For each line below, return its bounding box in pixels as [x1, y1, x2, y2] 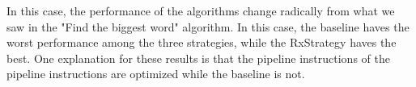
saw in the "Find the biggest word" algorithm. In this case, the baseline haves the [6, 18, 410, 35]
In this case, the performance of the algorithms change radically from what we [6, 2, 395, 19]
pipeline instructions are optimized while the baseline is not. [6, 65, 305, 82]
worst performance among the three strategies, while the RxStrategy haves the [6, 34, 397, 51]
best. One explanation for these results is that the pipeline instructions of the [6, 49, 390, 66]
